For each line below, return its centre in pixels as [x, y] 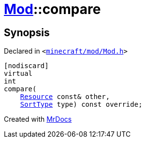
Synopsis [27, 32]
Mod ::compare [52, 9]
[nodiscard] [26, 66]
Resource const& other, [65, 97]
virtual [18, 74]
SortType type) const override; [81, 105]
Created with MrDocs [38, 119]
